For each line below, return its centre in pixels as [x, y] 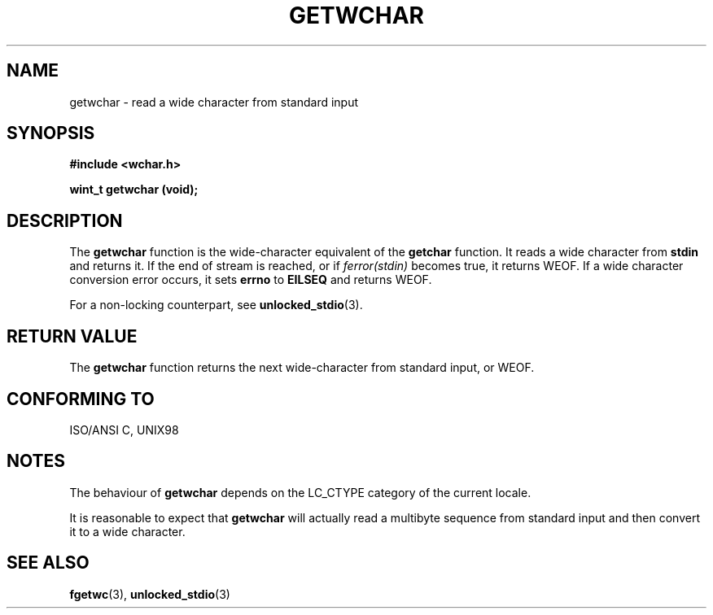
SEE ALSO [48, 563]
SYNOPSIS [51, 133]
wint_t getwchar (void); [134, 190]
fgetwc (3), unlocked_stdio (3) [150, 594]
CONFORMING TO [81, 399]
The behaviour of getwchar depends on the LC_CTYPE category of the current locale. [300, 492]
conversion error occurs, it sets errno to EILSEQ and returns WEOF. [251, 280]
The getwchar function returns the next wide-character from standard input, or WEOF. [302, 368]
